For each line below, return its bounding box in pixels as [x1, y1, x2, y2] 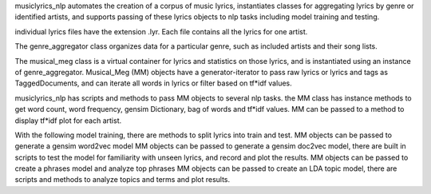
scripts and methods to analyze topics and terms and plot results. [14, 175, 231, 184]
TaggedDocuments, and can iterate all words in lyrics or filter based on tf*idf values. [14, 78, 292, 88]
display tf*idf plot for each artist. [14, 116, 122, 125]
